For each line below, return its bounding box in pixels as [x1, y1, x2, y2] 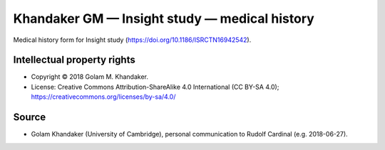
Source [13, 111, 46, 124]
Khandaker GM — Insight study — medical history [13, 11, 315, 26]
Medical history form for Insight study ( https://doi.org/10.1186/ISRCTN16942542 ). [13, 36, 252, 44]
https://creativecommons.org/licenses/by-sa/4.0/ [31, 92, 176, 101]
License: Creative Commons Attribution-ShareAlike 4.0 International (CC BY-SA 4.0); [31, 82, 279, 91]
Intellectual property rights [13, 54, 135, 66]
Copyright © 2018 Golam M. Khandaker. [31, 73, 149, 81]
